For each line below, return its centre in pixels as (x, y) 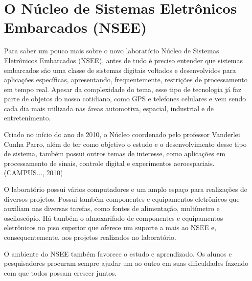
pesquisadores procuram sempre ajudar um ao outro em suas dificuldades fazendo (126, 263)
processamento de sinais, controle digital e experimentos (88, 163)
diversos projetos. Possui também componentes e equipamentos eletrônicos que (122, 199)
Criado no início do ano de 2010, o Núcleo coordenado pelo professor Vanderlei (122, 134)
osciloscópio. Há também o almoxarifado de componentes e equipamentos (114, 218)
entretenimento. (27, 118)
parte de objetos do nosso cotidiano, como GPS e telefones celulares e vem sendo (125, 99)
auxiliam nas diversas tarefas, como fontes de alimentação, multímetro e (112, 208)
